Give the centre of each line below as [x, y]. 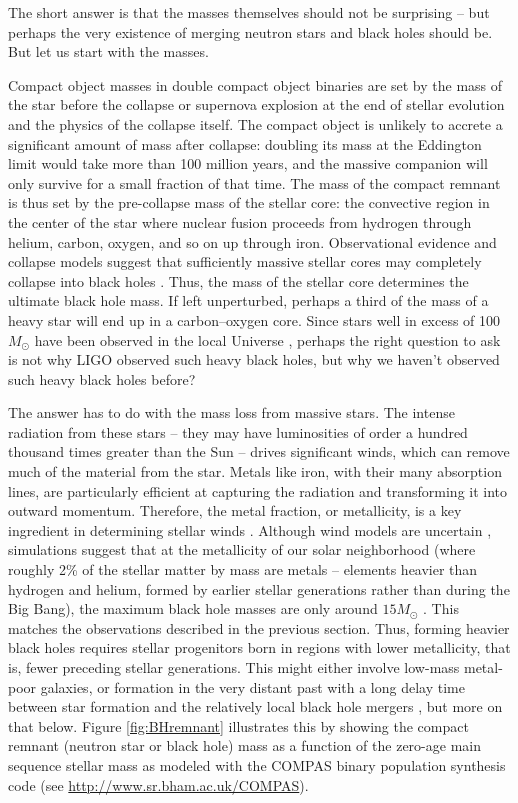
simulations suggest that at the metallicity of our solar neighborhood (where [242, 549]
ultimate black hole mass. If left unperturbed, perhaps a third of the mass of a [248, 300]
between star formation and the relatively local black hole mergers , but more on [255, 706]
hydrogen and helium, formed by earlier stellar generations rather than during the [259, 588]
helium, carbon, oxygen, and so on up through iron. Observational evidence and [252, 241]
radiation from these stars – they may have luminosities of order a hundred [238, 431]
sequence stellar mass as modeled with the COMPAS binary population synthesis [257, 764]
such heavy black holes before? [102, 378]
